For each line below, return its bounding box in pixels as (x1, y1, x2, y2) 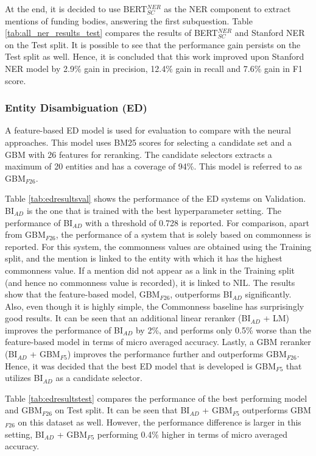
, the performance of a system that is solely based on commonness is (55, 228, 311, 241)
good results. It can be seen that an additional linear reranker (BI (5, 312, 251, 324)
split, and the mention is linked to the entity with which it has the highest (5, 252, 283, 265)
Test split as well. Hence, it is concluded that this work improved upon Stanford (5, 50, 304, 63)
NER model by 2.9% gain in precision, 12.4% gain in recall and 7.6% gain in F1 (5, 62, 303, 74)
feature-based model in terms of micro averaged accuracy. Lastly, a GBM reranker (5, 335, 311, 348)
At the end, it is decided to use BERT (5, 2, 147, 15)
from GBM (5, 228, 46, 241)
